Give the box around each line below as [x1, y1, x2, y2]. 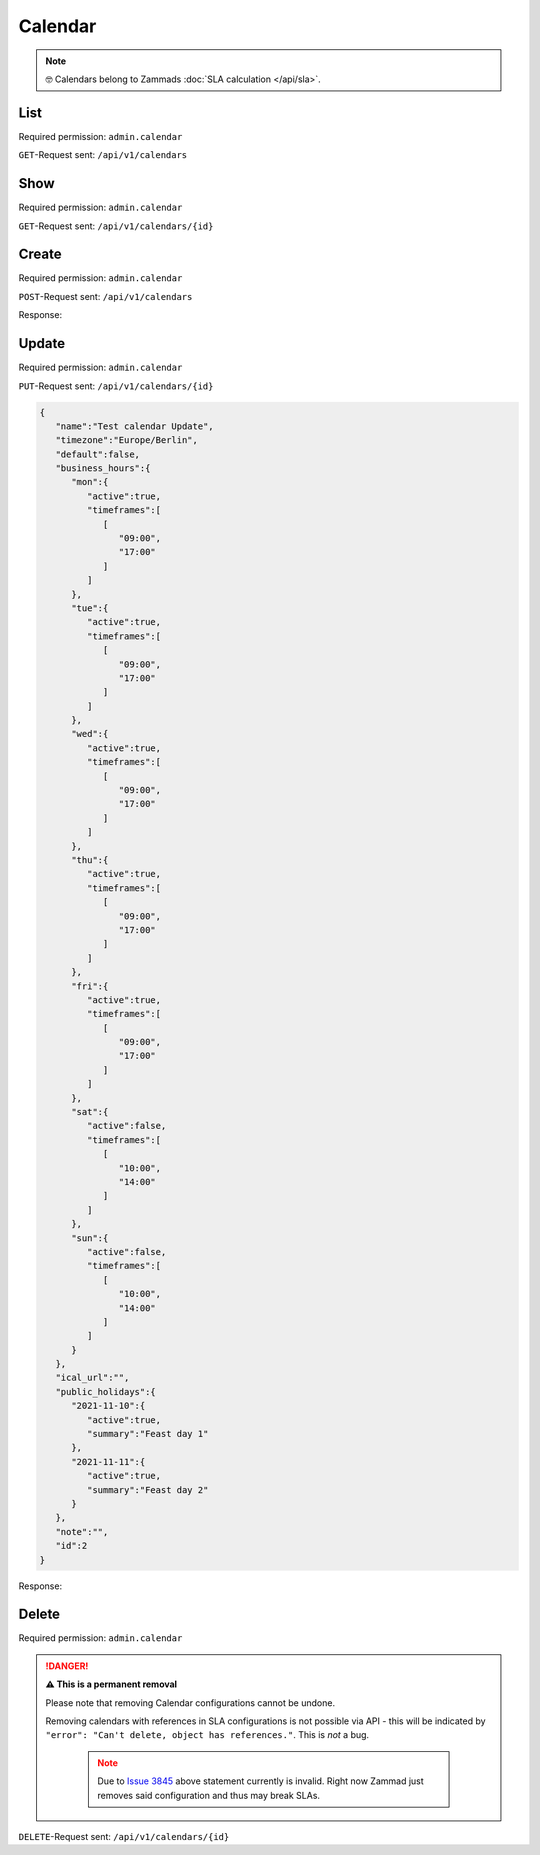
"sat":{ [71, 1106, 109, 1118]
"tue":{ [71, 602, 109, 614]
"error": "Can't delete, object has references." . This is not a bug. [45, 1729, 370, 1741]
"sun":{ [71, 1232, 109, 1244]
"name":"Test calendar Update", [55, 420, 214, 432]
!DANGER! [45, 1660, 89, 1672]
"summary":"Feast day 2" [86, 1484, 209, 1495]
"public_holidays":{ [55, 1386, 157, 1397]
